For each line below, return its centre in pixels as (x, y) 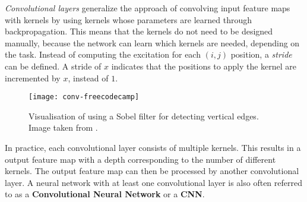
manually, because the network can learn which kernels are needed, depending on (152, 42)
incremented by (33, 78)
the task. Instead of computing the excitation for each (103, 54)
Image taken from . (63, 127)
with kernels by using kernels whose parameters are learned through (128, 19)
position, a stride (261, 54)
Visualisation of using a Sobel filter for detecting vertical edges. (144, 116)
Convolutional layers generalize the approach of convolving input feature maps (148, 8)
